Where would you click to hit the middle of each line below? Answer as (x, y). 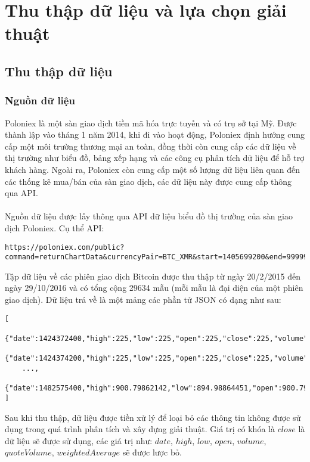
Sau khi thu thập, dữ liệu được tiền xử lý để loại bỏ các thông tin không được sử (153, 417)
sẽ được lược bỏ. (152, 452)
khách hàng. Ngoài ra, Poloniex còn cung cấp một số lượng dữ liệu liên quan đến (153, 169)
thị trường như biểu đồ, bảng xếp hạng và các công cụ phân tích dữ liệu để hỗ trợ (155, 158)
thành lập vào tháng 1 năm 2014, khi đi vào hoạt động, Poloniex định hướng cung (155, 134)
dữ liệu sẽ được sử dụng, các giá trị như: (79, 440)
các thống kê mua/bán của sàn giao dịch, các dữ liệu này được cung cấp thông (148, 181)
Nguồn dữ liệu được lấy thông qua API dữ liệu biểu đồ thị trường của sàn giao (149, 216)
